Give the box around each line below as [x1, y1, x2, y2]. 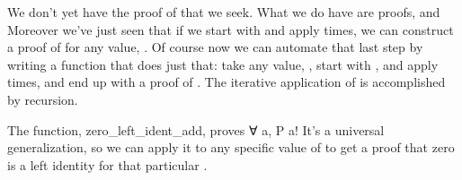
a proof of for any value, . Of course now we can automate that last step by [7, 38, 423, 56]
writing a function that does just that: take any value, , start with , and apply [7, 55, 439, 73]
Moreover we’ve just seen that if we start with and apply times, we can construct [7, 20, 454, 39]
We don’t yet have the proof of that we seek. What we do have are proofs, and [7, 3, 440, 21]
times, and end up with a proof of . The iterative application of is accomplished [7, 73, 446, 91]
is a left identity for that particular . [7, 155, 208, 174]
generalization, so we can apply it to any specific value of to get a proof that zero [7, 138, 455, 157]
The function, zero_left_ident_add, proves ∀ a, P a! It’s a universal [7, 120, 385, 139]
